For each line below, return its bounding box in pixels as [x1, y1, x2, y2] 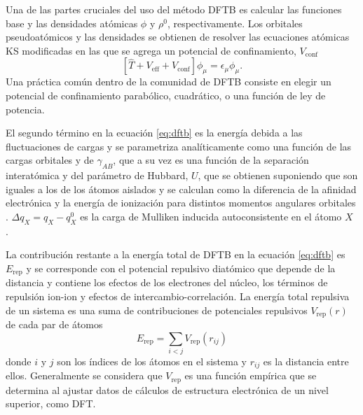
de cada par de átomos [6, 317, 103, 331]
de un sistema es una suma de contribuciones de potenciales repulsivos [6, 302, 308, 317]
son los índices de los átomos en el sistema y [57, 353, 247, 368]
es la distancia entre [263, 353, 349, 368]
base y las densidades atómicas [6, 15, 138, 30]
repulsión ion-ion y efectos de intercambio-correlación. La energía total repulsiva [6, 288, 350, 303]
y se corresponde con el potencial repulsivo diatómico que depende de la [26, 260, 336, 275]
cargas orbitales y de [6, 153, 94, 167]
